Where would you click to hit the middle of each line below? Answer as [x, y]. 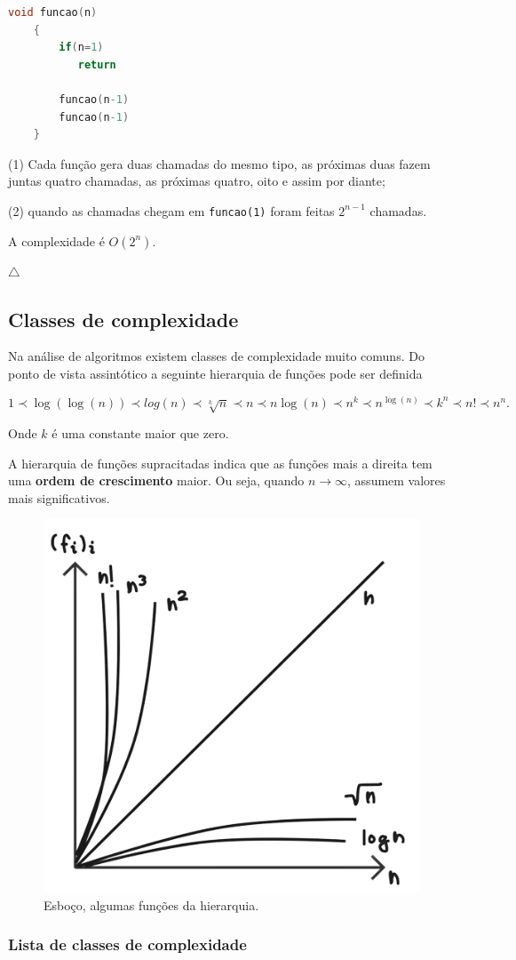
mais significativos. [59, 497]
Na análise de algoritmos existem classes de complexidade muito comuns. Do [216, 356]
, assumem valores [397, 480]
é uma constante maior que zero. [140, 432]
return [97, 64]
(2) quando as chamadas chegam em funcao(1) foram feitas [171, 210]
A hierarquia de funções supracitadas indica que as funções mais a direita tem [220, 463]
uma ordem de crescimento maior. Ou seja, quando [156, 480]
